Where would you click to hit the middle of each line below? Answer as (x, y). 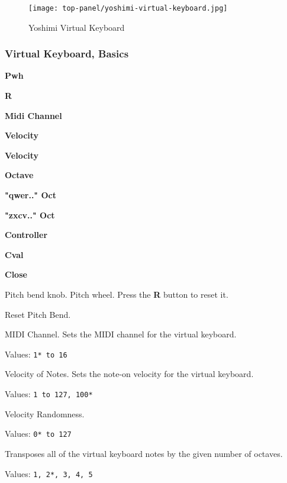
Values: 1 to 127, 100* (49, 394)
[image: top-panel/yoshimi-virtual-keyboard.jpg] (128, 8)
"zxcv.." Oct (30, 215)
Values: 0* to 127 (38, 434)
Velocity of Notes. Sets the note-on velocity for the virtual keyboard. (129, 374)
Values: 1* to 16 (36, 354)
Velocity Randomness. (45, 413)
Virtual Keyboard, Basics (67, 54)
